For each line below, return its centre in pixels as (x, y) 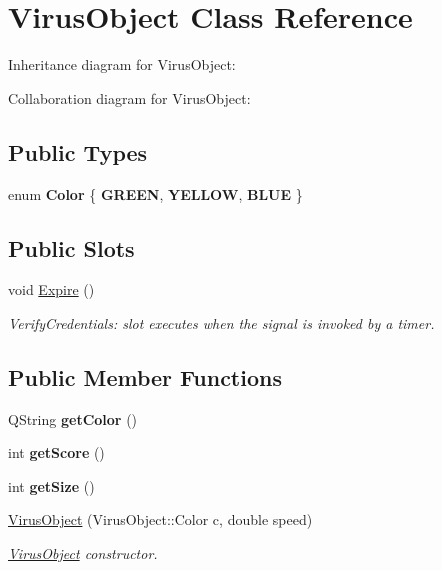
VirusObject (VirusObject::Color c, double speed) (160, 519)
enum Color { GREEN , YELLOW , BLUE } (155, 193)
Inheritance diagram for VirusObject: (122, 64)
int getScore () (56, 452)
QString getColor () (73, 418)
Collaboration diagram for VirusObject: (129, 97)
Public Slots (71, 247)
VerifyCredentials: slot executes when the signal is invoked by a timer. (221, 322)
